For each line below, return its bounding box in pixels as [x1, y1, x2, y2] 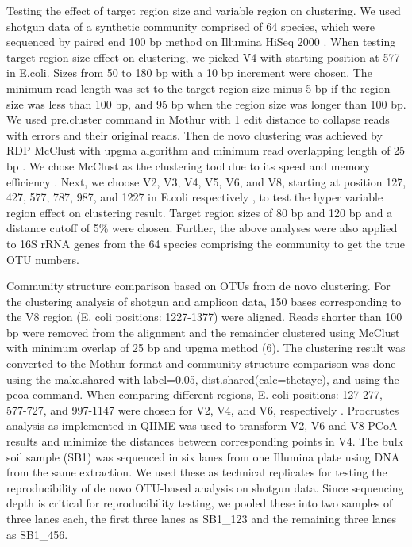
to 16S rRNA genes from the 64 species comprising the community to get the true [6, 235, 405, 251]
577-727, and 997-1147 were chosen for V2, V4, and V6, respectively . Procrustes [6, 401, 399, 418]
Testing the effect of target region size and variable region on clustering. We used [6, 2, 401, 18]
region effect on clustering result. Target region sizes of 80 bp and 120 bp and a [6, 204, 393, 220]
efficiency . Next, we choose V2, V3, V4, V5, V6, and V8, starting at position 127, [6, 173, 406, 189]
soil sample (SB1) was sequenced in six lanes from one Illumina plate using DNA [6, 448, 400, 465]
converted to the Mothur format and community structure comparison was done [6, 355, 396, 372]
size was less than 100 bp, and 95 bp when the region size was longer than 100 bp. [6, 95, 406, 112]
